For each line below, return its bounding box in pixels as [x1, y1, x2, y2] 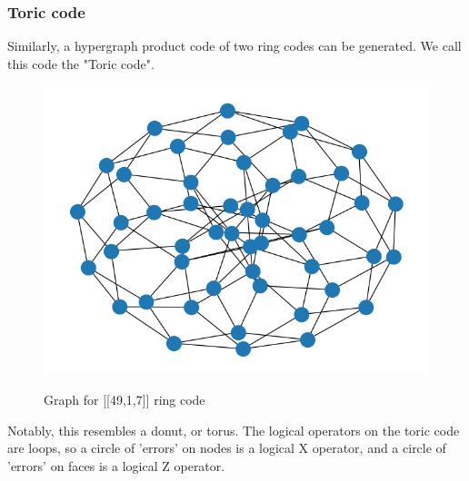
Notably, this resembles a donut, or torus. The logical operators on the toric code [7, 420, 460, 439]
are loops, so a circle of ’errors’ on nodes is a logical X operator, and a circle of [7, 438, 446, 457]
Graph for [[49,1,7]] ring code [44, 390, 205, 408]
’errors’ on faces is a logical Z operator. [7, 456, 225, 475]
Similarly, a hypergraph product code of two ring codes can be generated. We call [7, 36, 462, 55]
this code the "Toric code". [7, 54, 155, 73]
